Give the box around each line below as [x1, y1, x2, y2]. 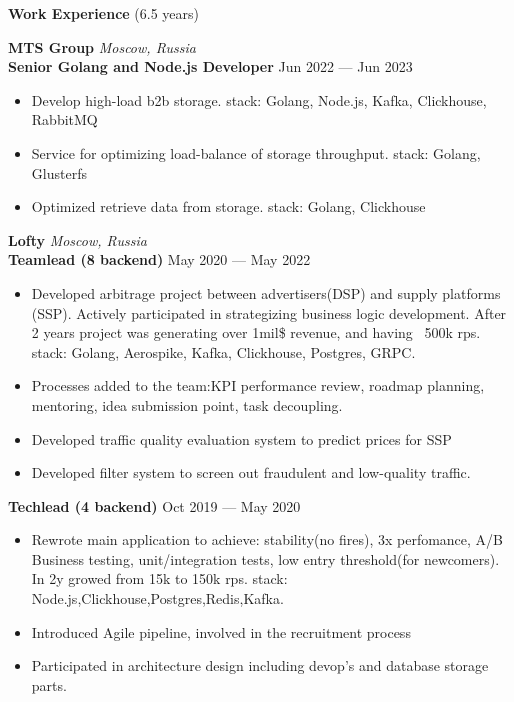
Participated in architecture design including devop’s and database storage [31, 655, 489, 676]
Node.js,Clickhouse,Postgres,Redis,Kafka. [31, 588, 284, 609]
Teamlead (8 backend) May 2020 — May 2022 [8, 249, 311, 270]
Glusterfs [31, 162, 87, 183]
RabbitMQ [31, 109, 98, 130]
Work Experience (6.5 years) [8, 3, 199, 23]
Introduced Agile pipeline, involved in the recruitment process [31, 621, 411, 642]
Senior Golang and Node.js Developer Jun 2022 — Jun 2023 [8, 56, 413, 77]
